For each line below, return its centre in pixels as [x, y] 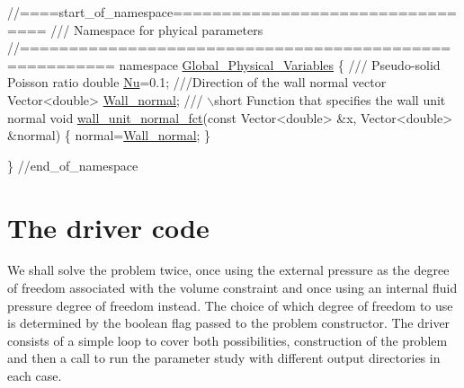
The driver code [108, 227]
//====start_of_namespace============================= [232, 12]
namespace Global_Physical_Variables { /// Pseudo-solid [280, 64]
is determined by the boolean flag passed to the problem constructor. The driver [229, 323]
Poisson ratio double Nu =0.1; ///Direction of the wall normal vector [197, 82]
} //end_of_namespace [73, 165]
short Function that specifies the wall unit [330, 99]
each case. [35, 376]
